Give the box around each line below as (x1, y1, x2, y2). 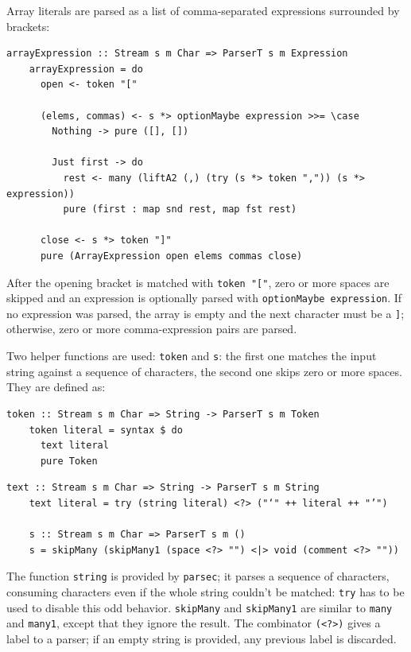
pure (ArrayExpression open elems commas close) (40, 250, 303, 262)
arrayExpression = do (29, 63, 143, 75)
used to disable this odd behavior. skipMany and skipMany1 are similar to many (6, 599, 393, 615)
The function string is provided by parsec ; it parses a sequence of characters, (6, 568, 390, 584)
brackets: (6, 17, 50, 34)
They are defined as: (6, 378, 106, 395)
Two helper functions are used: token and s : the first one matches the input (6, 347, 377, 364)
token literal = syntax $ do (29, 424, 183, 436)
